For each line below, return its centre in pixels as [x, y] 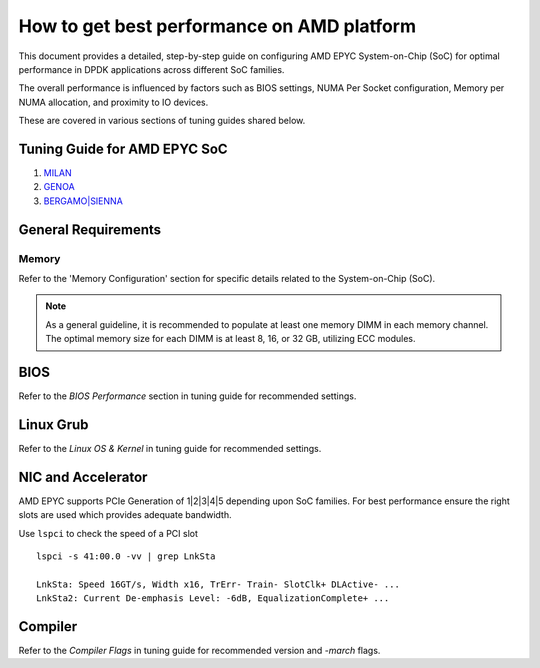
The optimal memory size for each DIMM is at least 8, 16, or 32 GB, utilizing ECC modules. [230, 339]
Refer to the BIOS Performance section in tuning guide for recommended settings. [187, 396]
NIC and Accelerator [83, 476]
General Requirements [90, 229]
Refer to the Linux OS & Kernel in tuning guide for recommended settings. [170, 448]
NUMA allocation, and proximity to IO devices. [113, 102]
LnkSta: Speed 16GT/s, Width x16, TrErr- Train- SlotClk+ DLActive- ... [218, 584]
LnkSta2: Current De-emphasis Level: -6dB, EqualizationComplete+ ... [213, 598]
